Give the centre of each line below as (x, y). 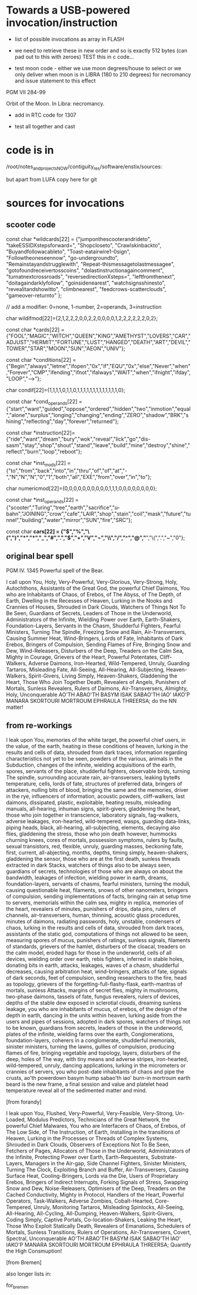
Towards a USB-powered (68, 10)
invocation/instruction (62, 23)
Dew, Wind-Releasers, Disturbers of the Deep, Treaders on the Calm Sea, (95, 650)
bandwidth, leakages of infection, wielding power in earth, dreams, (87, 877)
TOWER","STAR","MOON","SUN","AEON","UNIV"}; (66, 348)
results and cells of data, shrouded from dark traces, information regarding (97, 752)
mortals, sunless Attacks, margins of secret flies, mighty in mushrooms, (93, 990)
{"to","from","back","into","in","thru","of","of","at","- (67, 471)
